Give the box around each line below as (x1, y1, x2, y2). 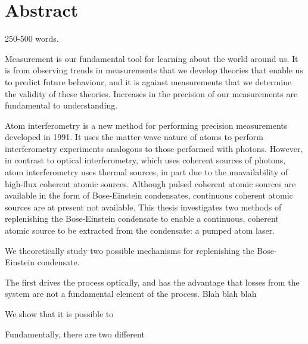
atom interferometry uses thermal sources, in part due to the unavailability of (5, 166, 288, 178)
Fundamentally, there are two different (5, 327, 145, 340)
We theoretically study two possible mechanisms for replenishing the (5, 244, 254, 256)
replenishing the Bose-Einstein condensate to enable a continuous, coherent (5, 212, 279, 225)
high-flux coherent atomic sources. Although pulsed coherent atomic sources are (5, 177, 296, 190)
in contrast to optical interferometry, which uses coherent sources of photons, (5, 154, 286, 166)
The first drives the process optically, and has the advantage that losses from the (5, 275, 300, 288)
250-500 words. (5, 32, 59, 45)
